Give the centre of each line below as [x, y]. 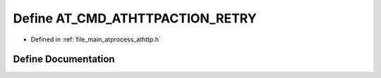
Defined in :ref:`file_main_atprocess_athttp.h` [96, 39]
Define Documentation [64, 59]
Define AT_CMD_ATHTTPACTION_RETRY [135, 18]
